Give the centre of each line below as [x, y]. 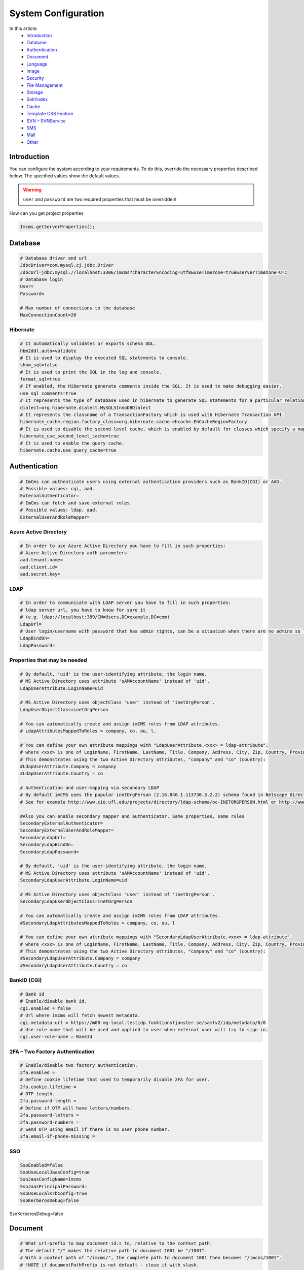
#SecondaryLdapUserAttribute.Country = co [73, 965]
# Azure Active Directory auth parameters [73, 553]
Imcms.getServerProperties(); [58, 227]
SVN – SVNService [46, 121]
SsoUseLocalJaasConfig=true [55, 1172]
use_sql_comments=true [48, 393]
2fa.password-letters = [50, 1115]
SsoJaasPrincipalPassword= [53, 1186]
